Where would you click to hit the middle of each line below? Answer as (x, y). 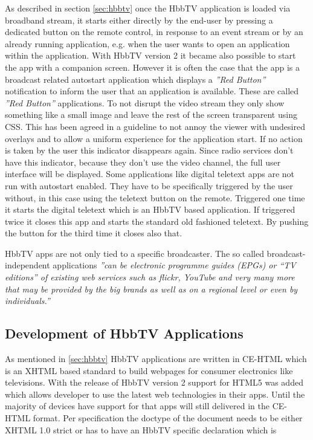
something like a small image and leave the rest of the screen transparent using (151, 115)
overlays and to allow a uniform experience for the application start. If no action (154, 138)
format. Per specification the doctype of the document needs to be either (168, 418)
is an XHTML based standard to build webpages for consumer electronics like (149, 370)
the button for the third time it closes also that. (94, 233)
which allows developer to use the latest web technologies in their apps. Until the (155, 394)
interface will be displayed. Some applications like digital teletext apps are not (150, 174)
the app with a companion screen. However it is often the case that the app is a (152, 67)
